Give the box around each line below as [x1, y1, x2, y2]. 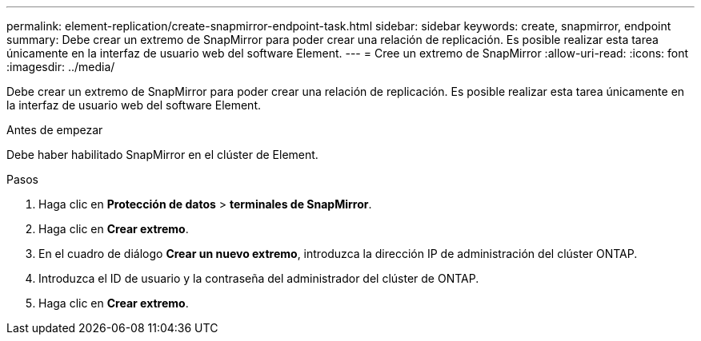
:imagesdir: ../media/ [6, 60, 115, 73]
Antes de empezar [6, 123, 103, 137]
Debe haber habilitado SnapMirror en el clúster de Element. [6, 148, 318, 161]
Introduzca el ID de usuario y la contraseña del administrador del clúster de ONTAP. [38, 272, 479, 285]
